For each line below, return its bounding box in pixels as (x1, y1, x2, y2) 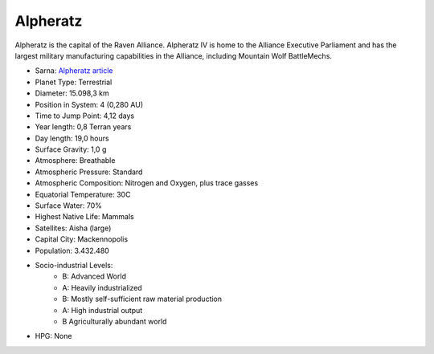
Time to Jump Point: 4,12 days (35, 111, 135, 120)
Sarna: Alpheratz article (35, 66, 113, 75)
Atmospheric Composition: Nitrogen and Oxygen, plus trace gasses (35, 178, 259, 188)
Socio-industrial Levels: (35, 260, 113, 270)
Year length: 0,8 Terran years (35, 122, 132, 132)
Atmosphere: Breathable (35, 156, 116, 165)
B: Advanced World (62, 271, 126, 281)
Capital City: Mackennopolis (35, 234, 129, 244)
